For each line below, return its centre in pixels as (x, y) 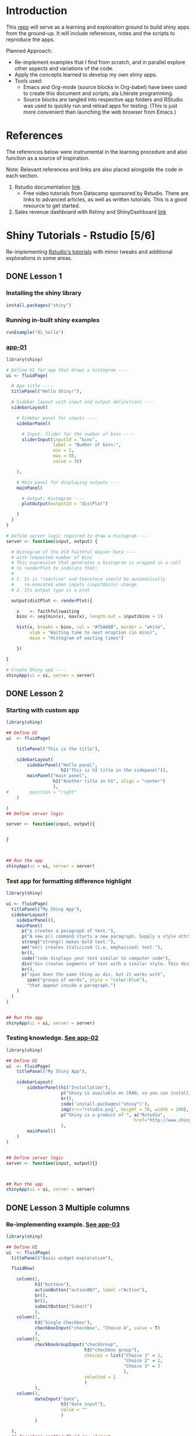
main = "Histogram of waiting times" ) (77, 638)
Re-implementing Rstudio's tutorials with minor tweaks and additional (89, 252)
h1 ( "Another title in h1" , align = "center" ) (109, 781)
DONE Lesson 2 (35, 693)
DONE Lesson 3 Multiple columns (68, 1208)
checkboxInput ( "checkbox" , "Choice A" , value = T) (97, 1328)
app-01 (16, 347)
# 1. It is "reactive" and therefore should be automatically (88, 579)
